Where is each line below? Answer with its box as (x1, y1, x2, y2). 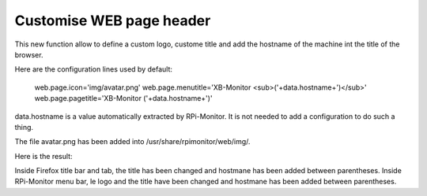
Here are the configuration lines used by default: (14, 65, 173, 74)
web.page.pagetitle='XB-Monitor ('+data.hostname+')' (34, 94, 213, 103)
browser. (14, 50, 43, 59)
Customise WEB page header (14, 12, 211, 29)
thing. (14, 122, 34, 131)
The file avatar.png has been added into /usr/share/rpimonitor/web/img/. (14, 137, 251, 146)
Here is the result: (14, 151, 73, 161)
